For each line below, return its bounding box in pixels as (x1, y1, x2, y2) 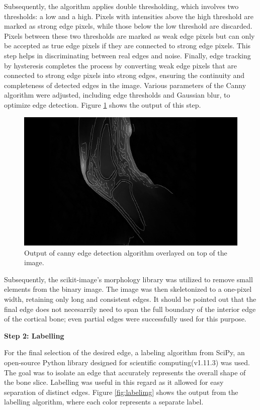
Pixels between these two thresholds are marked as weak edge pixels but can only (4, 30, 255, 41)
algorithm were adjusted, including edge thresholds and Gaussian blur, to (4, 90, 230, 100)
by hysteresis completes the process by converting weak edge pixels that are (4, 60, 237, 70)
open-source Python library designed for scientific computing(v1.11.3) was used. (4, 357, 250, 367)
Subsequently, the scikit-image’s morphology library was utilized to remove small (4, 274, 253, 284)
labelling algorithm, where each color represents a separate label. (4, 396, 204, 407)
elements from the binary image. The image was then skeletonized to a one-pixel (4, 284, 252, 294)
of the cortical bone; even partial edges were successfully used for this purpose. (4, 313, 246, 324)
